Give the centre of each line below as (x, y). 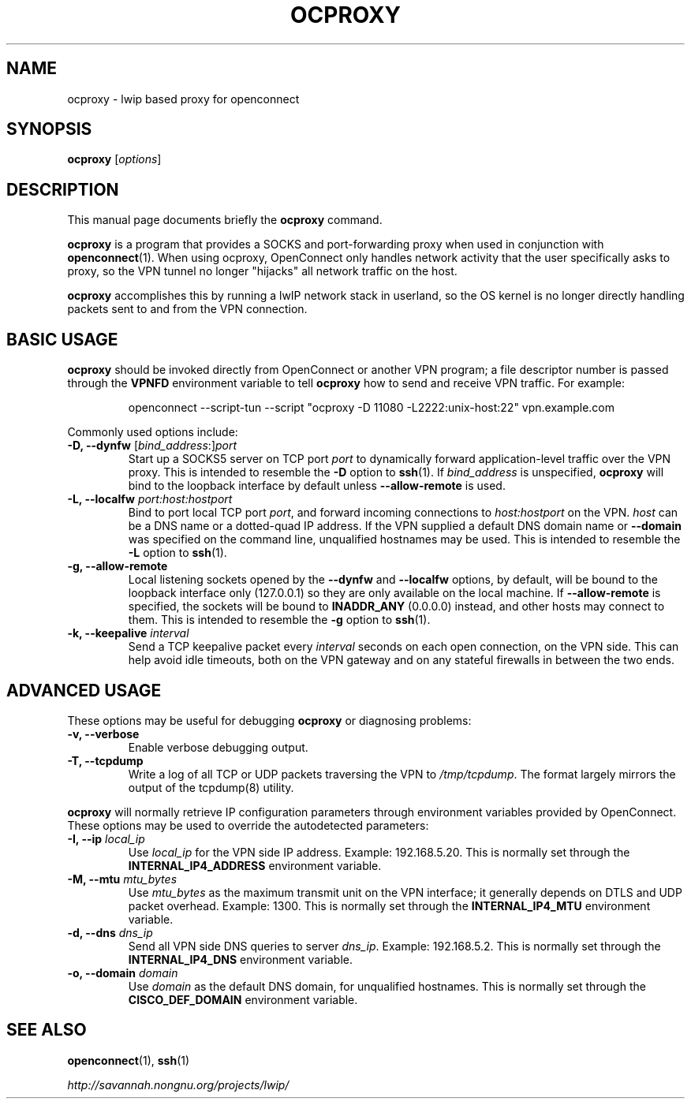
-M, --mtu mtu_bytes (122, 879)
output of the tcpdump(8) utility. (211, 787)
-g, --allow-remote (118, 566)
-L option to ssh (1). (177, 553)
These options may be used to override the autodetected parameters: (248, 825)
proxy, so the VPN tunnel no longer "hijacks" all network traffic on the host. (262, 271)
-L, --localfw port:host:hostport (150, 499)
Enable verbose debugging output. (218, 747)
